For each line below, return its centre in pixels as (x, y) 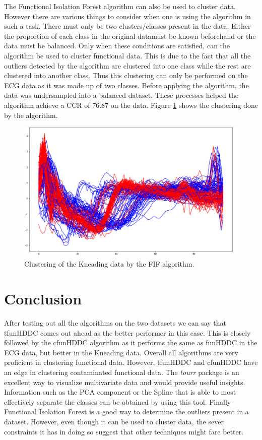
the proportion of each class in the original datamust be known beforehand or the (130, 36)
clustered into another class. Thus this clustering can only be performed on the (126, 75)
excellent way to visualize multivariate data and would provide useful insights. (125, 382)
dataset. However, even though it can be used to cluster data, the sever (114, 421)
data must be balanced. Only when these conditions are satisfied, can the (117, 46)
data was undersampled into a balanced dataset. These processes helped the (121, 95)
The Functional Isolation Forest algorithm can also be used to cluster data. (120, 6)
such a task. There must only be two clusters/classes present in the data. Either (127, 26)
